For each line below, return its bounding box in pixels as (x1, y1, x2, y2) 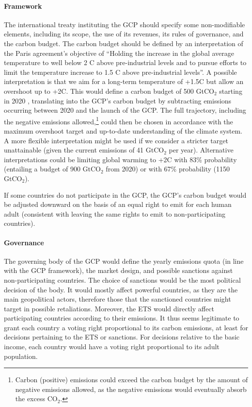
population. (4, 351, 38, 361)
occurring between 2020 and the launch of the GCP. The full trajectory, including (4, 105, 246, 115)
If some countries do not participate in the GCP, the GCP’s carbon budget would (4, 189, 247, 200)
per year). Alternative (169, 145, 234, 155)
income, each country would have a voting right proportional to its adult (4, 341, 220, 352)
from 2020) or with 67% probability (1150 (106, 164, 230, 174)
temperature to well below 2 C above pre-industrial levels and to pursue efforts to (4, 57, 247, 68)
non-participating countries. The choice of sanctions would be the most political (4, 274, 241, 285)
